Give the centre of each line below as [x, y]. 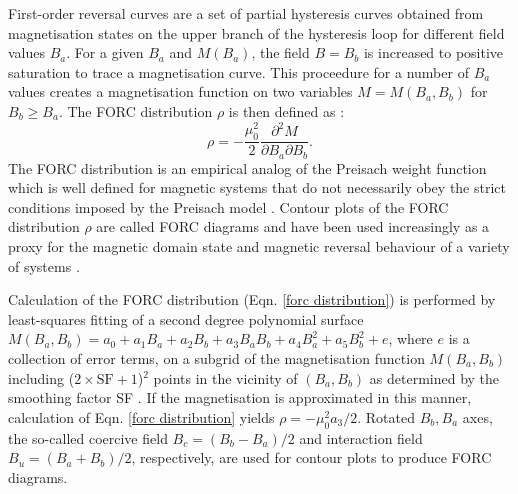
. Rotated [386, 416]
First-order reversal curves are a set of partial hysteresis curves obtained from [246, 13]
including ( [41, 377]
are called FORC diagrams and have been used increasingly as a [293, 226]
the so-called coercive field [88, 437]
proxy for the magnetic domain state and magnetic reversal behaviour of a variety [259, 245]
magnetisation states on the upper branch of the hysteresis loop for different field [256, 32]
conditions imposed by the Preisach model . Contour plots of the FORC [228, 206]
